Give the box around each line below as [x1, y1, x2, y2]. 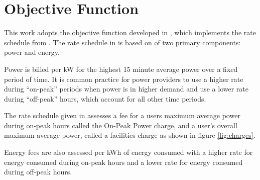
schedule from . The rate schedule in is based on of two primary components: [4, 37, 241, 47]
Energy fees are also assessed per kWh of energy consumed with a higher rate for [4, 147, 253, 157]
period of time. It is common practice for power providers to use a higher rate [4, 73, 243, 84]
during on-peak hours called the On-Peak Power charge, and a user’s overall [4, 120, 237, 130]
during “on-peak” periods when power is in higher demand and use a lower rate [4, 83, 248, 94]
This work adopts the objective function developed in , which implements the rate [4, 27, 256, 38]
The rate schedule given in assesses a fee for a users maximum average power [4, 110, 240, 121]
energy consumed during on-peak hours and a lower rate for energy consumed [4, 156, 243, 167]
